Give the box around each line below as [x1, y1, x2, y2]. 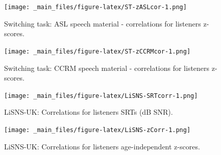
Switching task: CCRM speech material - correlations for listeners [4, 62, 210, 73]
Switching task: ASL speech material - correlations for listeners [4, 18, 201, 29]
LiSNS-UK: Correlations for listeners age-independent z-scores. [4, 141, 200, 151]
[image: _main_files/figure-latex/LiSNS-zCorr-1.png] [4, 126, 191, 134]
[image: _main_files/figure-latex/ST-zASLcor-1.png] [4, 4, 187, 11]
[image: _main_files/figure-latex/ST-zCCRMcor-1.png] [4, 47, 191, 55]
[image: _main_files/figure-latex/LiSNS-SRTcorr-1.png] [4, 92, 198, 99]
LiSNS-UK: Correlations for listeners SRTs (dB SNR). [4, 107, 173, 117]
